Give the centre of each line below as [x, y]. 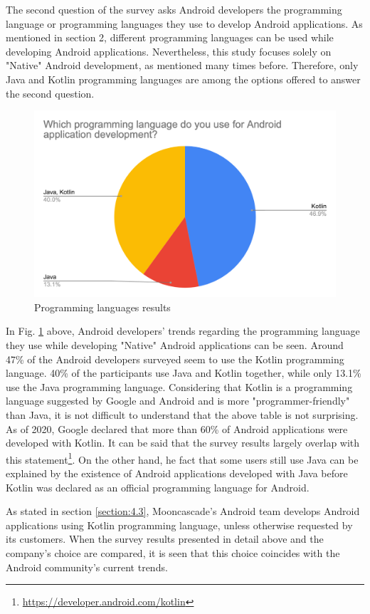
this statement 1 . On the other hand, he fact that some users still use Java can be [182, 458]
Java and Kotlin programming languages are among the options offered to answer [183, 79]
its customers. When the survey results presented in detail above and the [165, 539]
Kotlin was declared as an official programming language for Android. [158, 487]
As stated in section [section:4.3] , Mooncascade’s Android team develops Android [183, 511]
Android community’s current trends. [87, 567]
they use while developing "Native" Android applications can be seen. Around [175, 345]
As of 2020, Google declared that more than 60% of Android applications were [177, 428]
